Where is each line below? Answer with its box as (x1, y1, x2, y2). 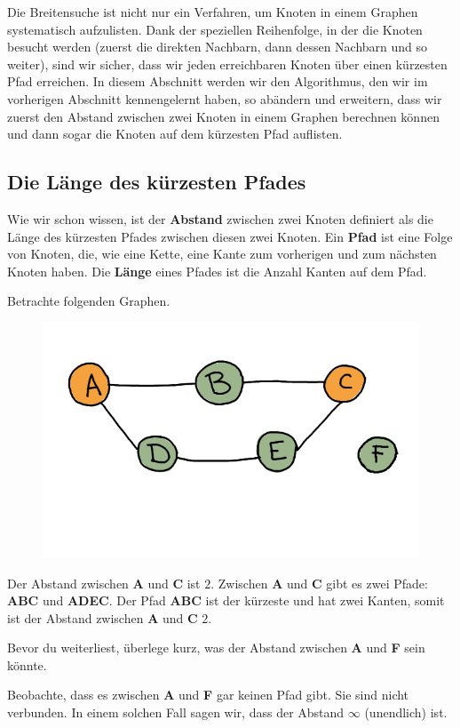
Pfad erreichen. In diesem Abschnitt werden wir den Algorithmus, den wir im (7, 72, 428, 91)
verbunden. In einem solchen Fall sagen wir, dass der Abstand (7, 703, 345, 722)
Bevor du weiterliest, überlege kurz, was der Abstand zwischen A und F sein (7, 638, 425, 657)
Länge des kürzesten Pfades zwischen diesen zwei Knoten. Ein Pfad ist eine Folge (7, 227, 453, 245)
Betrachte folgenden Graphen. (7, 292, 171, 310)
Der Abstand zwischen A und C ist (7, 573, 201, 592)
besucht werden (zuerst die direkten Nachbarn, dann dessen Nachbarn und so (7, 37, 428, 56)
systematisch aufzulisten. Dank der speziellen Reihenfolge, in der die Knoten (7, 20, 423, 38)
